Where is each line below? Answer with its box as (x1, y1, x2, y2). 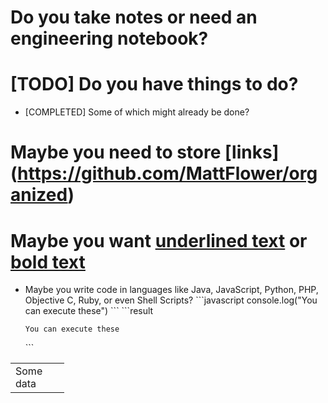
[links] (224, 141, 280, 164)
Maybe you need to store (10, 141, 222, 164)
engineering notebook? (10, 27, 209, 50)
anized (10, 184, 68, 206)
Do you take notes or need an (10, 6, 258, 29)
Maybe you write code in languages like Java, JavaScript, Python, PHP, (24, 284, 319, 296)
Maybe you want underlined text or (10, 229, 308, 252)
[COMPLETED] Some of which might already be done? (24, 106, 250, 118)
